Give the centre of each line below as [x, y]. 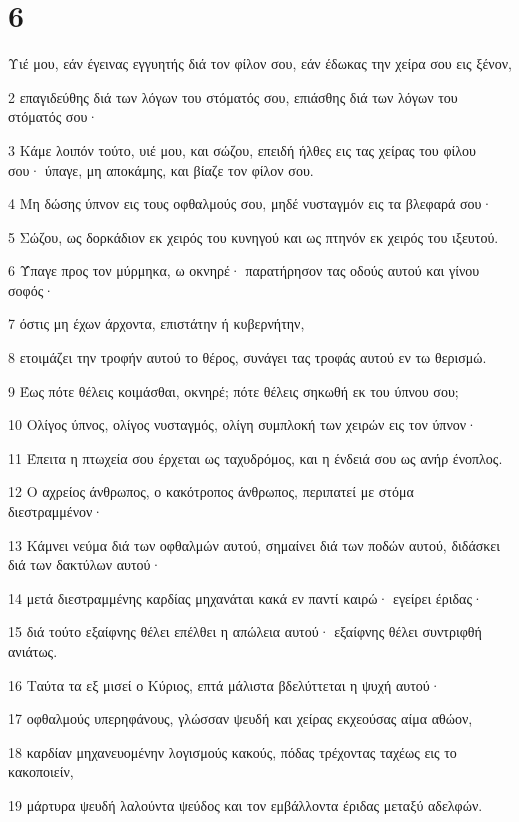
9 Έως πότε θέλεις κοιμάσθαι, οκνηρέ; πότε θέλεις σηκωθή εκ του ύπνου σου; [233, 390]
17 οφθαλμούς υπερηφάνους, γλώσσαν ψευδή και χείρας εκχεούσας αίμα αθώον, [240, 718]
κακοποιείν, [41, 771]
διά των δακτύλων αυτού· [85, 564]
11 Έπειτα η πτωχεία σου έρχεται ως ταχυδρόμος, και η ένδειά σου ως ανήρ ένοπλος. [255, 457]
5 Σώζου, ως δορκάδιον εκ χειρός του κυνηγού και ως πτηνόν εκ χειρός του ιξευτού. [253, 236]
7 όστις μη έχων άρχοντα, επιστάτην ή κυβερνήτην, [156, 323]
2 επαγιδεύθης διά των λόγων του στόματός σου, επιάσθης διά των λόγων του [233, 96]
